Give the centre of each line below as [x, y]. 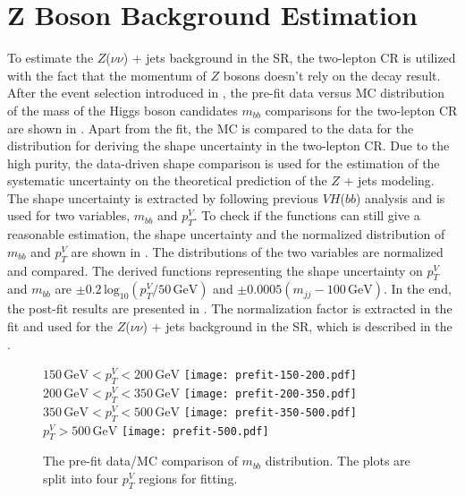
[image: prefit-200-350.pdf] [270, 394]
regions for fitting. [188, 479]
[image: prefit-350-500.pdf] [270, 412]
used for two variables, [69, 215]
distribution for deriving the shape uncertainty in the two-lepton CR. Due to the [228, 145]
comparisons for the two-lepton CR [361, 110]
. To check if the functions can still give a [307, 215]
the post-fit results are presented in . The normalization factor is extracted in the [230, 308]
